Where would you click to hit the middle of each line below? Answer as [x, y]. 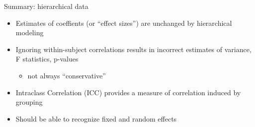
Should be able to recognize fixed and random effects [96, 118]
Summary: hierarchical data [46, 6]
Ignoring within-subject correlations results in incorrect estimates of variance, [133, 49]
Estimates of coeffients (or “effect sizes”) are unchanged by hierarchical [124, 23]
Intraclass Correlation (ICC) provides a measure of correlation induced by [128, 92]
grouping [29, 102]
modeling [30, 32]
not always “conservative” [67, 75]
